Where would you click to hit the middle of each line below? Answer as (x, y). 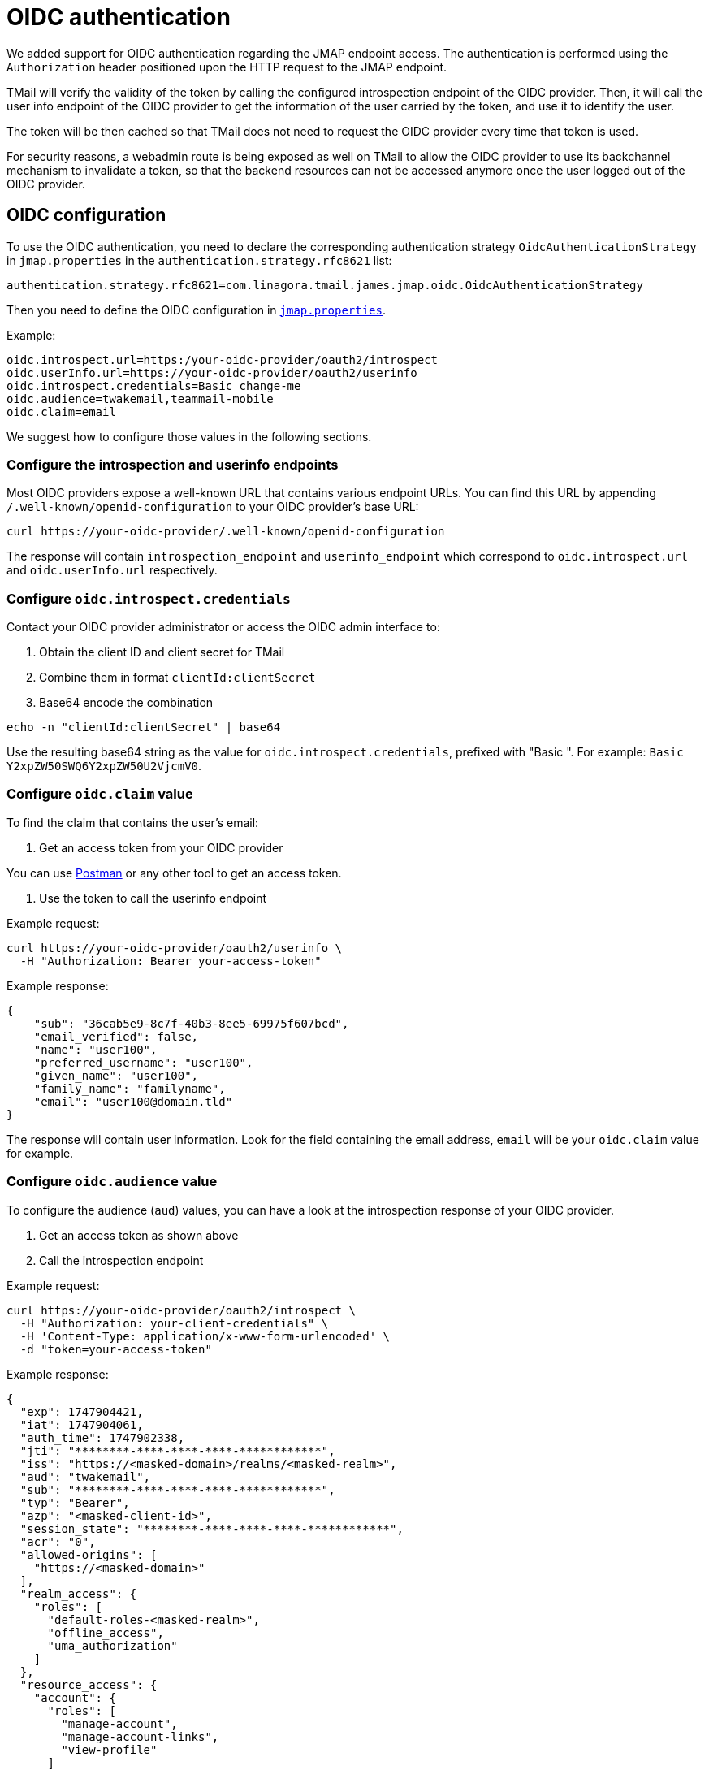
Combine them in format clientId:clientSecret (177, 678)
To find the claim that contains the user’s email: (133, 822)
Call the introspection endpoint (121, 1260)
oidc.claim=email (61, 411)
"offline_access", (106, 1632)
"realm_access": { (78, 1593)
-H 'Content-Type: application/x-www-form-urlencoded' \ (205, 1336)
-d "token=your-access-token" (116, 1349)
